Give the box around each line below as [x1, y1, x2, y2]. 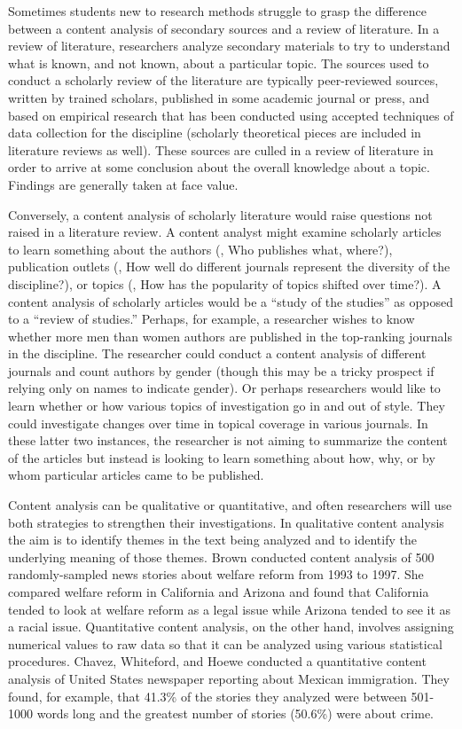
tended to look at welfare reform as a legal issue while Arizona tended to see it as [8, 600, 451, 618]
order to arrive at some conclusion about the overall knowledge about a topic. [8, 158, 430, 176]
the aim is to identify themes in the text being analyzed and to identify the [8, 530, 417, 549]
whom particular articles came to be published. [8, 466, 264, 484]
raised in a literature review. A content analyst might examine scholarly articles [8, 223, 442, 241]
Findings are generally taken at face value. [8, 175, 239, 193]
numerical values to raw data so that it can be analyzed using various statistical [8, 634, 442, 653]
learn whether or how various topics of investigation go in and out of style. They [8, 396, 445, 415]
